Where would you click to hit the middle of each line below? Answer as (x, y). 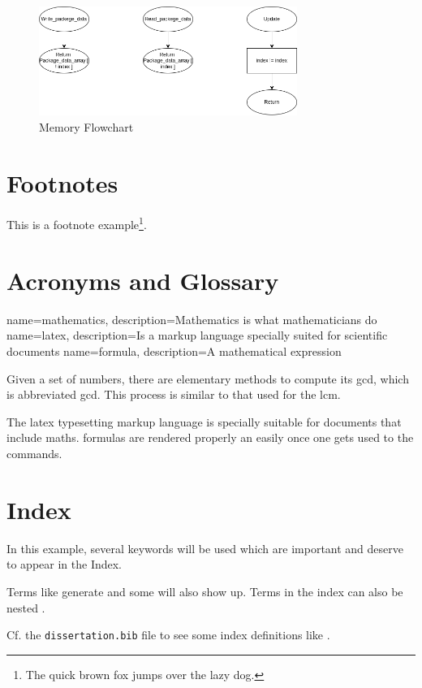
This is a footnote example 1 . (77, 223)
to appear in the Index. (65, 564)
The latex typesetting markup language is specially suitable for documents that (204, 421)
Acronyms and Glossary (143, 280)
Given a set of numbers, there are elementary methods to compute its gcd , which (208, 378)
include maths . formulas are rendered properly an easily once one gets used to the (210, 437)
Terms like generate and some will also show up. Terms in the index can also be (205, 591)
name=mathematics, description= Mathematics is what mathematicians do (192, 319)
